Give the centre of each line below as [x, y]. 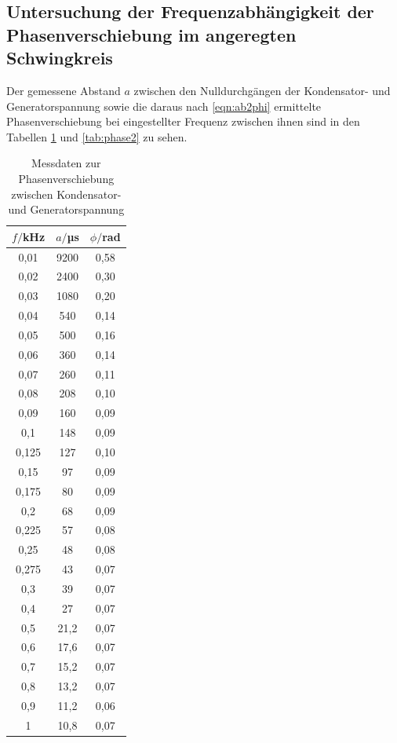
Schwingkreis [60, 58]
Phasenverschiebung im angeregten [151, 34]
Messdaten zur [66, 163]
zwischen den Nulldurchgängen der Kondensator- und [262, 90]
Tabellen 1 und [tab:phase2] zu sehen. [97, 136]
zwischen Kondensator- [66, 194]
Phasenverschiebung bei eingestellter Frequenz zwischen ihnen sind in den [183, 121]
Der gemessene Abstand [64, 90]
